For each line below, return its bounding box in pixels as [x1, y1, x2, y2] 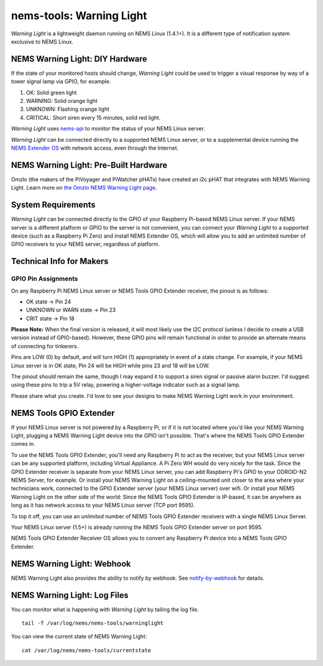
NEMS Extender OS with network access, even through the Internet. [11, 144, 179, 151]
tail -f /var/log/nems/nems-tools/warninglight [22, 619, 164, 627]
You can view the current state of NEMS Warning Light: [11, 633, 147, 640]
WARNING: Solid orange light [26, 98, 98, 105]
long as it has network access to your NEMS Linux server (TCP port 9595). [11, 501, 195, 509]
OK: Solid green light [26, 89, 77, 96]
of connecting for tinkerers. [11, 342, 79, 349]
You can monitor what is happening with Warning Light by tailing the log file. [11, 606, 199, 613]
